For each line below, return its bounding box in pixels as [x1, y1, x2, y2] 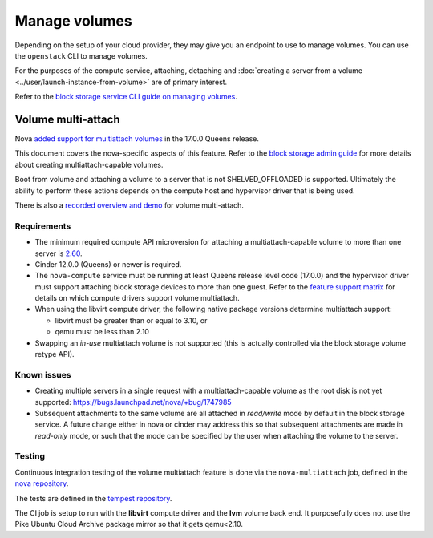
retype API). [34, 350, 75, 359]
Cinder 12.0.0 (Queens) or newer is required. [34, 259, 182, 269]
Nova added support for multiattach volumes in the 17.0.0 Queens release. [14, 134, 260, 144]
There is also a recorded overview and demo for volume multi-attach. [14, 200, 245, 210]
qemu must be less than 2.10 [55, 327, 150, 337]
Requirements [14, 220, 71, 232]
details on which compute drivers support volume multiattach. [34, 293, 240, 303]
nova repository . [14, 479, 69, 488]
